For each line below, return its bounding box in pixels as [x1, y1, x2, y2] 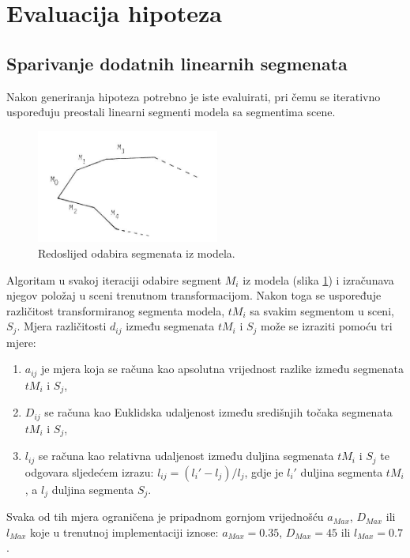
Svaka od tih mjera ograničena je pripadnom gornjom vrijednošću [6, 508, 324, 525]
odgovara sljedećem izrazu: [24, 463, 154, 480]
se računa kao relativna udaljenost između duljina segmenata [38, 447, 334, 464]
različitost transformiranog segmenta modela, [6, 302, 225, 319]
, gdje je [244, 463, 284, 480]
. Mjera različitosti [17, 318, 107, 334]
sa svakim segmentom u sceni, [250, 302, 394, 319]
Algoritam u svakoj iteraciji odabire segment [6, 271, 222, 288]
